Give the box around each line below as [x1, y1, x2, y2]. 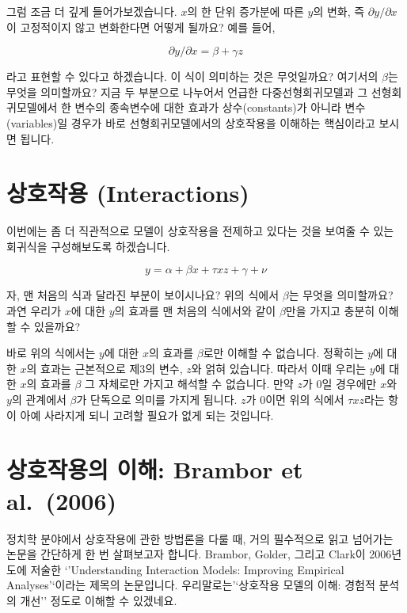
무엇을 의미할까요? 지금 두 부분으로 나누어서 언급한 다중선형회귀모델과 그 [6, 83, 368, 100]
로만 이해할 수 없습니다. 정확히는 [203, 345, 364, 361]
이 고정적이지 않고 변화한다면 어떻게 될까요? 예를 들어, [6, 18, 276, 35]
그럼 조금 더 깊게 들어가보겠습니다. [6, 3, 177, 19]
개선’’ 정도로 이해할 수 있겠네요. [20, 592, 177, 608]
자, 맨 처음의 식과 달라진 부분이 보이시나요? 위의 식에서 [6, 287, 280, 303]
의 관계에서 [11, 391, 67, 408]
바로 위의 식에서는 [6, 345, 96, 361]
